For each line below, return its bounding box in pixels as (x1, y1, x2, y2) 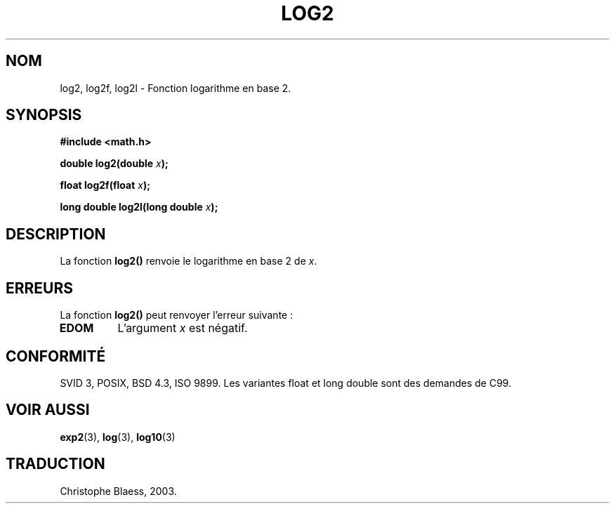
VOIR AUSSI (6, 401, 90, 419)
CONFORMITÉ (6, 347, 106, 365)
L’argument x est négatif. (117, 321, 248, 336)
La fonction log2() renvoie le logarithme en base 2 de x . (60, 255, 317, 267)
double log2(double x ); (60, 157, 168, 170)
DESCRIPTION (6, 225, 106, 243)
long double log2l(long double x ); (60, 201, 218, 213)
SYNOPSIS (6, 106, 82, 124)
